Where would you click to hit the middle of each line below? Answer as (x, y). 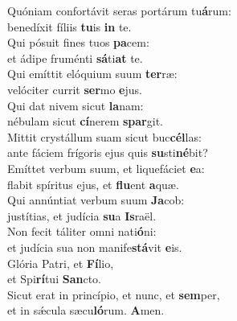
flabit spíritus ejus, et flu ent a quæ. (93, 184)
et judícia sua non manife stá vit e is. (95, 247)
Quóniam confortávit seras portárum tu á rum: (119, 10)
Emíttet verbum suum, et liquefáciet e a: (106, 168)
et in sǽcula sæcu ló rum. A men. (86, 310)
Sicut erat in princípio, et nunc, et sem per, (114, 294)
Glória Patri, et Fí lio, (61, 263)
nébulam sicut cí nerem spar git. (85, 121)
